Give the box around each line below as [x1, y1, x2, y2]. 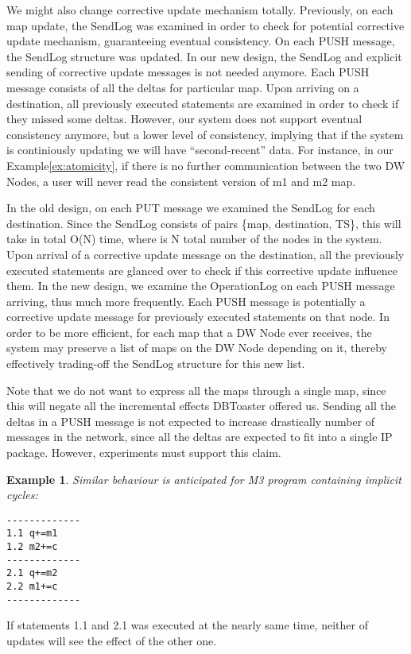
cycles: [6, 486, 38, 503]
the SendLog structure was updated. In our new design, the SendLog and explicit [6, 48, 402, 64]
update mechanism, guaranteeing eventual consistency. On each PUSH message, [6, 33, 395, 49]
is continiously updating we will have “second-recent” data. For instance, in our [6, 141, 394, 158]
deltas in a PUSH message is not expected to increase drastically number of [6, 412, 375, 429]
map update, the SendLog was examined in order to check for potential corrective [6, 17, 405, 33]
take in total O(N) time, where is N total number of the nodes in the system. [6, 230, 382, 247]
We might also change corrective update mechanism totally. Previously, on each [6, 2, 394, 17]
